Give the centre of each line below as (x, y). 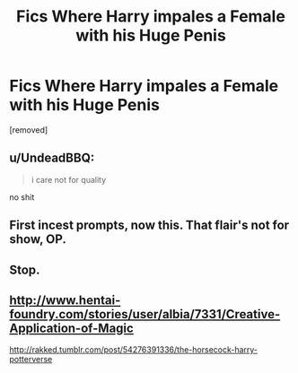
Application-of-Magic (72, 328)
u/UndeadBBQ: (52, 158)
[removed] (29, 130)
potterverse (31, 360)
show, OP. (38, 239)
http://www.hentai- (65, 300)
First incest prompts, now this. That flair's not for (149, 226)
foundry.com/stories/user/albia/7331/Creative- (145, 314)
